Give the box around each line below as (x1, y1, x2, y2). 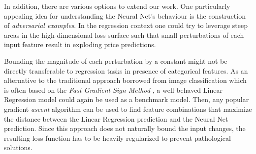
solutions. (4, 142, 32, 153)
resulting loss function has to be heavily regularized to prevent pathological (4, 132, 231, 143)
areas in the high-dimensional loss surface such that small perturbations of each (4, 29, 244, 40)
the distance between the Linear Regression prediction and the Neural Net (4, 113, 228, 124)
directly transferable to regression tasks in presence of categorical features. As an (4, 65, 248, 76)
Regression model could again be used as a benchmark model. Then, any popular (4, 94, 249, 104)
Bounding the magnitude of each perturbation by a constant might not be (4, 55, 227, 66)
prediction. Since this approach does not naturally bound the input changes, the (4, 123, 246, 133)
